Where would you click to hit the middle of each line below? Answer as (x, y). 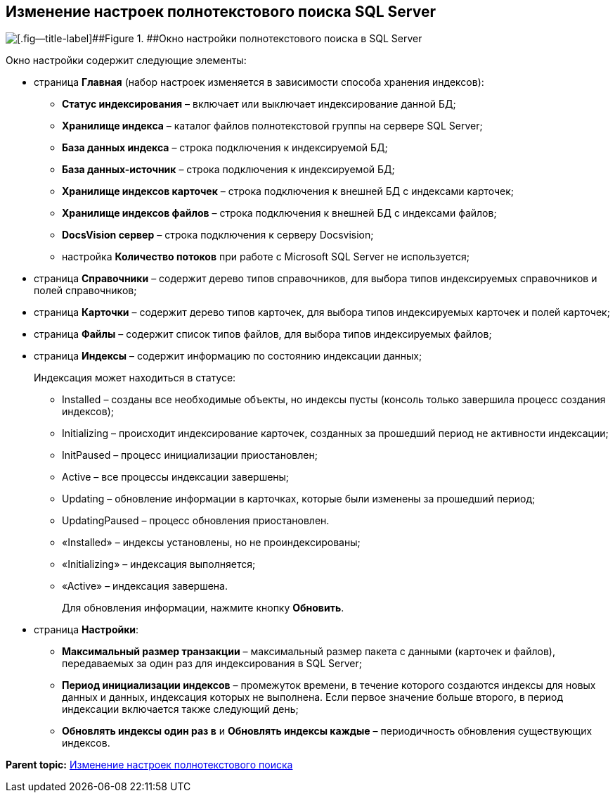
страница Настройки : (86, 630)
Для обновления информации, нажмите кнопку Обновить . (203, 608)
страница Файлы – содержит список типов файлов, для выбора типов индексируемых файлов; (263, 334)
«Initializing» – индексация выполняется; (159, 564)
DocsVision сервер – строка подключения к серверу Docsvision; (218, 235)
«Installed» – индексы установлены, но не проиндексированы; (211, 543)
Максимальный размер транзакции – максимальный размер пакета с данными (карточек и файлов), (309, 652)
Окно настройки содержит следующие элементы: (126, 61)
